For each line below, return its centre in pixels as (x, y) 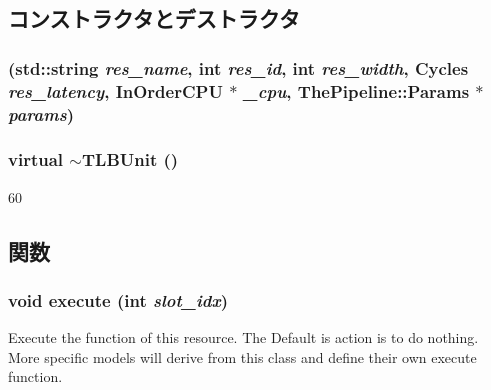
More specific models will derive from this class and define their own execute (242, 356)
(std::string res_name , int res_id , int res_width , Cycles (238, 67)
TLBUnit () (130, 159)
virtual (36, 159)
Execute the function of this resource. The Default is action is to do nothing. (243, 337)
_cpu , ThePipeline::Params (356, 90)
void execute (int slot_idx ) (118, 299)
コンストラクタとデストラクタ (154, 18)
